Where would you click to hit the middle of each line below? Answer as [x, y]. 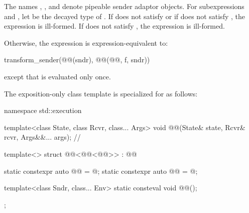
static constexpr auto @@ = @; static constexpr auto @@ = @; [101, 171]
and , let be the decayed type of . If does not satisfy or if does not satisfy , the [125, 16]
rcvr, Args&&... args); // [42, 137]
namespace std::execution [43, 110]
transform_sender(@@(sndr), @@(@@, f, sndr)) [77, 60]
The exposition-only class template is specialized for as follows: [101, 93]
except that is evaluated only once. [57, 76]
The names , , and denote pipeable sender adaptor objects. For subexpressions [124, 6]
